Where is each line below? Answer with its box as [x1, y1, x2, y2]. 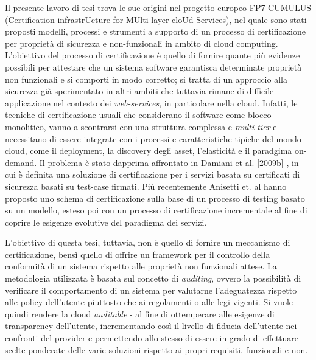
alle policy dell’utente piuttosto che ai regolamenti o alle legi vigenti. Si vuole [5, 296, 293, 308]
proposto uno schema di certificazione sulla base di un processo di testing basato [5, 192, 305, 204]
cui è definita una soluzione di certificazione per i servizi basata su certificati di [5, 168, 300, 181]
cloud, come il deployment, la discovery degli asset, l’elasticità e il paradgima [5, 144, 292, 157]
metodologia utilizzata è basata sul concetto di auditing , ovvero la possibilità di [5, 272, 301, 285]
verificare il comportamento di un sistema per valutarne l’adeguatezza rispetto [5, 283, 297, 296]
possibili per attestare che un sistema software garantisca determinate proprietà [5, 60, 302, 73]
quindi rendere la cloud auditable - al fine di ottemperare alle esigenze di [5, 307, 275, 320]
